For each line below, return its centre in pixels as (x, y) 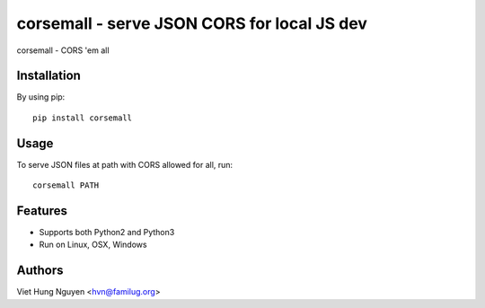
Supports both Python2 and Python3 (107, 233)
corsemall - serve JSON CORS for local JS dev (192, 23)
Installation (48, 76)
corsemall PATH (66, 185)
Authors (40, 271)
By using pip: (41, 97)
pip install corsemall (83, 118)
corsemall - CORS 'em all (63, 50)
